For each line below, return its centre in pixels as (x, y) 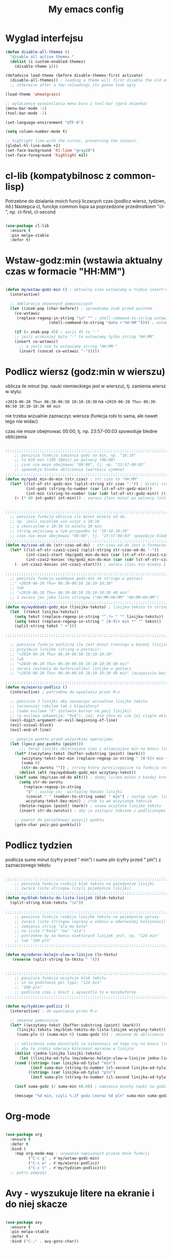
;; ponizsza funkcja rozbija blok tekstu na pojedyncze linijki (84, 883)
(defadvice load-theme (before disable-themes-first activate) (74, 75)
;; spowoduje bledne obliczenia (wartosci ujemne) (70, 470)
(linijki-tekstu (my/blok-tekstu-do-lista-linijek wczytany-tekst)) (91, 1030)
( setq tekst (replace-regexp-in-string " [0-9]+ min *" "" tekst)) (88, 621)
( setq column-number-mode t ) (36, 132)
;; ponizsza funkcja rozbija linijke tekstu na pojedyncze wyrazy (87, 917)
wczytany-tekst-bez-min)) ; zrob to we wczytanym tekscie (89, 801)
